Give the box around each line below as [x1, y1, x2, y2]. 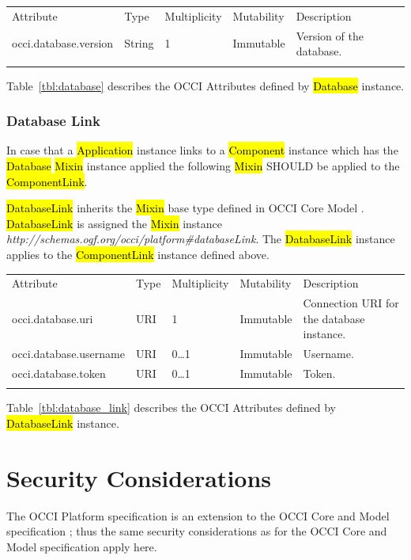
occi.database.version [12, 35, 114, 51]
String [124, 35, 154, 51]
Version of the [296, 27, 364, 44]
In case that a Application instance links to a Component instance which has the [6, 142, 398, 158]
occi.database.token [12, 364, 106, 381]
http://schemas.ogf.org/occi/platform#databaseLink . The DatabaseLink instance [6, 230, 395, 247]
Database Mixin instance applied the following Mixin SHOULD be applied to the [6, 157, 400, 173]
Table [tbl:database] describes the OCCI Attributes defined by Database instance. [6, 77, 405, 93]
